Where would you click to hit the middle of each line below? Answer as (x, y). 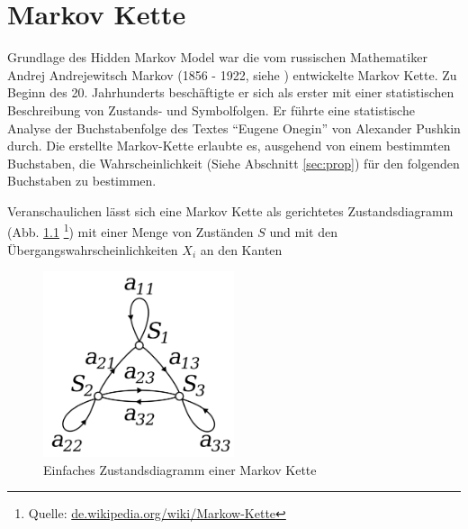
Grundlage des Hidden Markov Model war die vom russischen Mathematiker (217, 57)
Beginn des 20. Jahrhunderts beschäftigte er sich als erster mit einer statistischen (231, 92)
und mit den (303, 232)
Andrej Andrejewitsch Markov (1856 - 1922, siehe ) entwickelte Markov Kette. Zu (232, 74)
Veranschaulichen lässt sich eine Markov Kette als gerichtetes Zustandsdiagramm (230, 210)
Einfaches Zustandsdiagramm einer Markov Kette (180, 469)
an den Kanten (241, 249)
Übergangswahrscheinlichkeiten (93, 249)
